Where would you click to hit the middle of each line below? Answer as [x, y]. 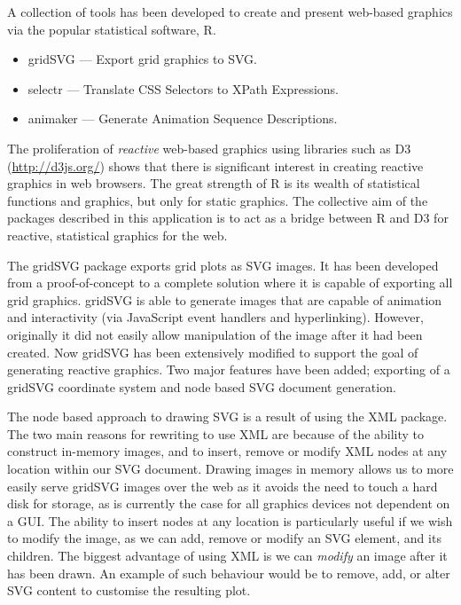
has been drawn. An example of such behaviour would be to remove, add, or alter [229, 573]
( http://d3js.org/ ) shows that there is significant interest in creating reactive [215, 165]
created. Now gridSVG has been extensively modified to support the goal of [213, 352]
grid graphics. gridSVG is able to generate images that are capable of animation [225, 299]
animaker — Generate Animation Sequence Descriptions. [183, 118]
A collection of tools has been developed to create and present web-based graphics [230, 12]
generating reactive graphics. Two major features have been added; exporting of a [229, 369]
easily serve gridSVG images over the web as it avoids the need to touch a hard [223, 486]
